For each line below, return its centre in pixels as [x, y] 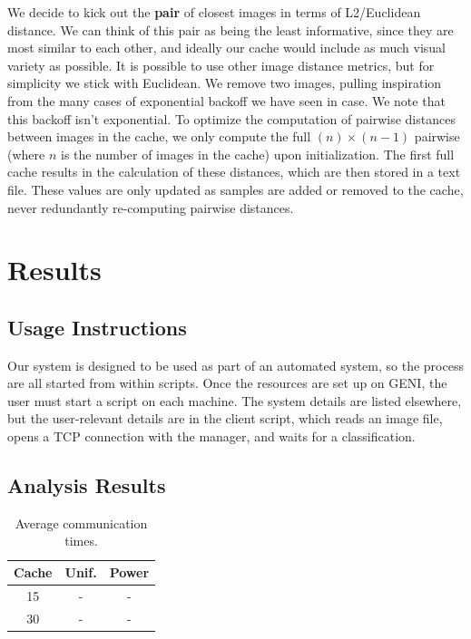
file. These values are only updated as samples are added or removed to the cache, [235, 189]
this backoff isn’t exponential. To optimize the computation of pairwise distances [231, 118]
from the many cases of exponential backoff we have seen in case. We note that [226, 100]
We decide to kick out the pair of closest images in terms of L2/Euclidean [214, 12]
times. [81, 541]
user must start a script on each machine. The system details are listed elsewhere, [235, 400]
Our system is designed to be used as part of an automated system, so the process [235, 365]
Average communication [81, 523]
